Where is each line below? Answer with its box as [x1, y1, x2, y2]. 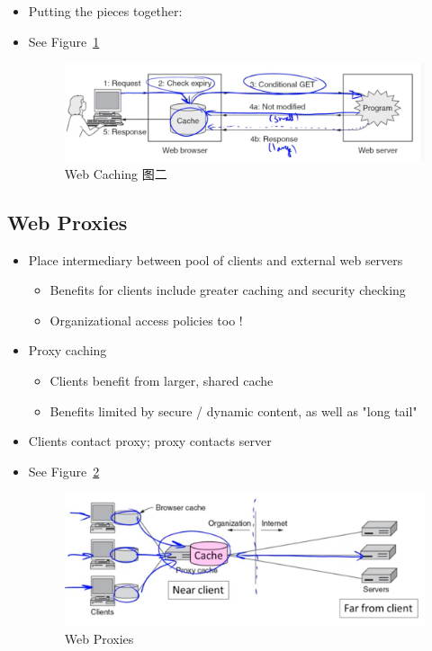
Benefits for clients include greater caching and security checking [49, 281, 406, 299]
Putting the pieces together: [28, 2, 183, 20]
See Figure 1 [28, 31, 100, 50]
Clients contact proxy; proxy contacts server [28, 432, 272, 450]
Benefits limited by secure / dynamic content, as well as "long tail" [49, 401, 418, 420]
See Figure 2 [28, 461, 100, 480]
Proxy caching [28, 341, 107, 360]
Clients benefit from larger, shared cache [49, 370, 274, 389]
